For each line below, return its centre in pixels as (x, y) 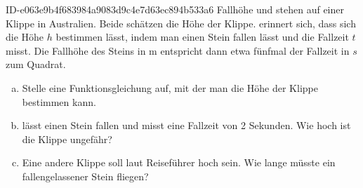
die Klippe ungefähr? (67, 139)
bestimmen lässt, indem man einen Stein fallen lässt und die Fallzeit (202, 37)
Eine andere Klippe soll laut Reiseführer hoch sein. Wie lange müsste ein (179, 162)
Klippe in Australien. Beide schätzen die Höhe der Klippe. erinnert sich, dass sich (181, 23)
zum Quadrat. (36, 64)
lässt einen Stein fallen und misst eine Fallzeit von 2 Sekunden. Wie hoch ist (186, 125)
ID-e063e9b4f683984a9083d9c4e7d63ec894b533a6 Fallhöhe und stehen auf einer (175, 9)
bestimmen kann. (59, 101)
